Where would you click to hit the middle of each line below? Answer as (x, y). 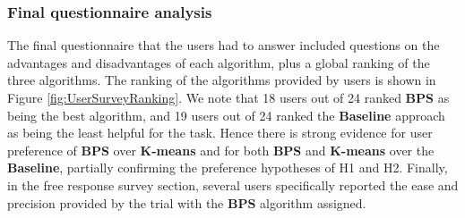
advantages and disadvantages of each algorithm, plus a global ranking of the (219, 62)
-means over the (387, 150)
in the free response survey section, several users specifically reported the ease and (233, 184)
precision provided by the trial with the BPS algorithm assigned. (187, 202)
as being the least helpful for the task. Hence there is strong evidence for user (220, 133)
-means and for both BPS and (239, 150)
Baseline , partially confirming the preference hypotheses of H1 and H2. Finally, (228, 168)
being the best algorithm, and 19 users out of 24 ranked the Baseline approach (226, 115)
